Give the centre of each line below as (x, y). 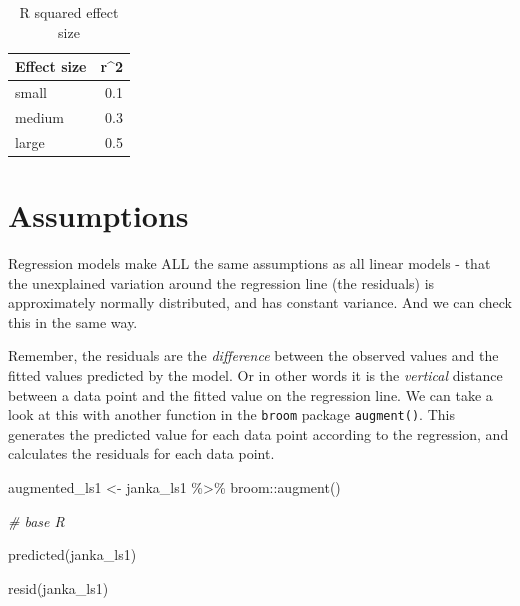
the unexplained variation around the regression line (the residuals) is (221, 282)
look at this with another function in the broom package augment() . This (231, 414)
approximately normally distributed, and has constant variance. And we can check (260, 302)
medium (39, 116)
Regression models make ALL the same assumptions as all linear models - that (249, 262)
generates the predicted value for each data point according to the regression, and (258, 433)
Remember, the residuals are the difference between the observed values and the (253, 355)
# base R (36, 520)
